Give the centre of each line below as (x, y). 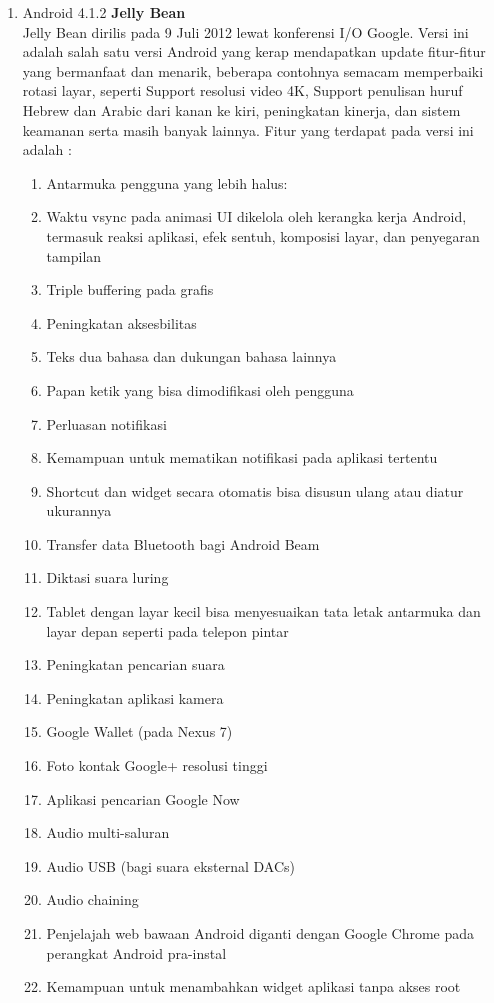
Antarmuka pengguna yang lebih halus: (167, 182)
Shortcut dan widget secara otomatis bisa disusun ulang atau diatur (255, 490)
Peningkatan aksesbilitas (121, 322)
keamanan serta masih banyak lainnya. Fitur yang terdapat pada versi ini (248, 129)
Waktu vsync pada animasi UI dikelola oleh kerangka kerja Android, (256, 216)
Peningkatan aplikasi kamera (135, 697)
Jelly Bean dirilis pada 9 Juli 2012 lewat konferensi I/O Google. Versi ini (245, 31)
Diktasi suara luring (107, 577)
